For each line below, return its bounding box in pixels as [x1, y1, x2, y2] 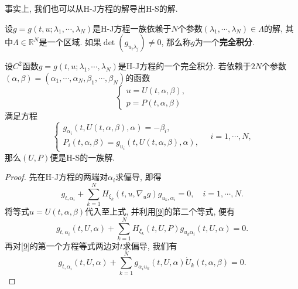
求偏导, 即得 [115, 171, 162, 183]
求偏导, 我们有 [122, 239, 177, 251]
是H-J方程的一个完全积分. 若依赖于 [118, 60, 251, 72]
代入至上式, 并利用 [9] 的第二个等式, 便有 [85, 205, 235, 217]
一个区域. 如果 [47, 36, 101, 48]
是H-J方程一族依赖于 [93, 22, 172, 34]
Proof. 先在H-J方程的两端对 [5, 171, 108, 183]
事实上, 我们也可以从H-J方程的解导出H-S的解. [5, 2, 178, 14]
